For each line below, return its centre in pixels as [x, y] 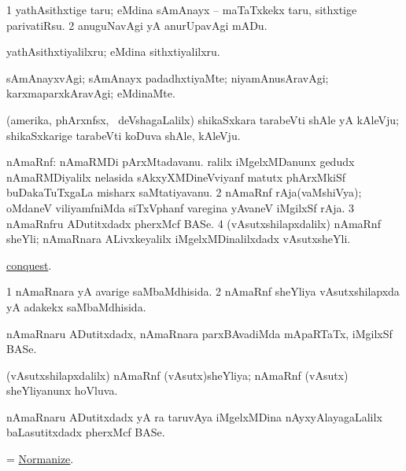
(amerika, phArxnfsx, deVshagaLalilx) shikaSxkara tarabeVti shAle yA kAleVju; [203, 119]
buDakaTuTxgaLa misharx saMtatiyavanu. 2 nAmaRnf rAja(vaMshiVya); [184, 192]
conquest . [29, 265]
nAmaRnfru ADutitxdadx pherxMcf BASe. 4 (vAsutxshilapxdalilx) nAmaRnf [194, 223]
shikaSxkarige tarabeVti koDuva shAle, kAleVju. [124, 135]
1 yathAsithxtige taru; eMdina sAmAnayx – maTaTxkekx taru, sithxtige [182, 9]
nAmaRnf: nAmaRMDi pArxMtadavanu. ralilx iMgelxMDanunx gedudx [181, 162]
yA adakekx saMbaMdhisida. [76, 306]
